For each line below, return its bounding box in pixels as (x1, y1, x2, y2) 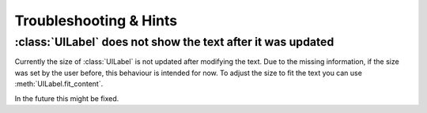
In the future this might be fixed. (14, 93, 119, 103)
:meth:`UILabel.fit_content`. (14, 79, 104, 89)
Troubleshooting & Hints (14, 12, 178, 29)
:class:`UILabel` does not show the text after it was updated (14, 35, 334, 49)
